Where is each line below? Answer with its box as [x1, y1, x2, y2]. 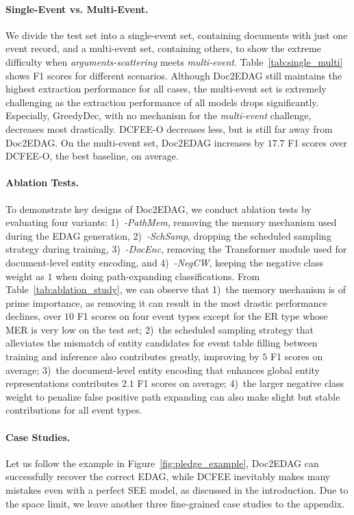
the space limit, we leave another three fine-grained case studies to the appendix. [5, 496, 345, 510]
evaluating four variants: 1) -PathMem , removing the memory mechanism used [5, 215, 337, 229]
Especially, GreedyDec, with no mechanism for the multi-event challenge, [5, 108, 312, 123]
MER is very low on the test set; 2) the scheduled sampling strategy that [5, 322, 314, 336]
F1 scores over [288, 135, 348, 149]
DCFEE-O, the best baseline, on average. [5, 149, 179, 163]
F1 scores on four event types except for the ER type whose [77, 309, 328, 323]
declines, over [5, 309, 62, 323]
